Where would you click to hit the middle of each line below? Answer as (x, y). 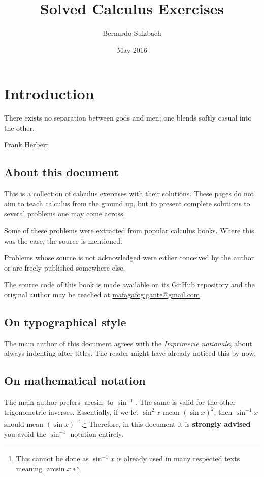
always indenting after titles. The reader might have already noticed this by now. (130, 353)
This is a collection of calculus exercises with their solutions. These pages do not (129, 193)
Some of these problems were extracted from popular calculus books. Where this (129, 231)
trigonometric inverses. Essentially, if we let (72, 412)
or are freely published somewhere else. (65, 267)
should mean (24, 424)
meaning (29, 468)
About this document (61, 172)
